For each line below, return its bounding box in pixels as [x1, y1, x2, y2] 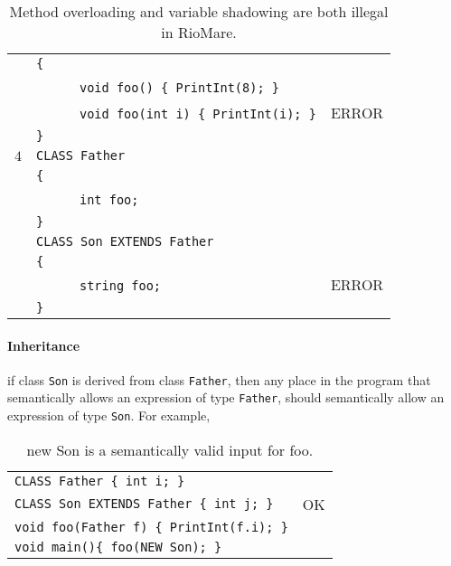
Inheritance [7, 335, 80, 354]
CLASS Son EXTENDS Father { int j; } [14, 496, 274, 512]
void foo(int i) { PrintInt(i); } [80, 107, 316, 121]
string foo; [80, 278, 162, 293]
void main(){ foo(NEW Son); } [14, 539, 222, 554]
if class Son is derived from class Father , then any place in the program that [7, 370, 431, 389]
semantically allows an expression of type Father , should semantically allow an [7, 388, 445, 407]
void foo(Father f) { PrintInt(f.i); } [14, 519, 288, 534]
